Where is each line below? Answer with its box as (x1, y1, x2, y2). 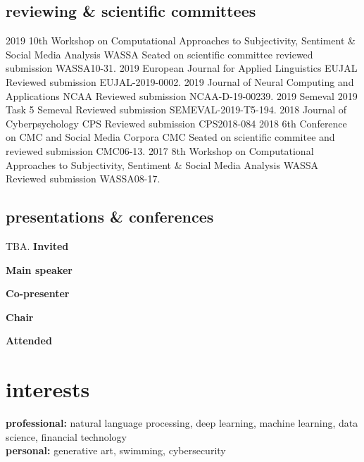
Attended (6, 333, 52, 348)
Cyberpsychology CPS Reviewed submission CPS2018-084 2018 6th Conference (6, 115, 347, 130)
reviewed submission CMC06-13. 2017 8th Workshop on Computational (6, 143, 314, 158)
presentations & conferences (6, 206, 214, 227)
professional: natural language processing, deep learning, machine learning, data (6, 416, 358, 430)
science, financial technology (6, 429, 127, 444)
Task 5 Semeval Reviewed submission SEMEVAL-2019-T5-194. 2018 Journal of (6, 102, 346, 117)
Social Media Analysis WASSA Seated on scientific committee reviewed (6, 46, 313, 61)
